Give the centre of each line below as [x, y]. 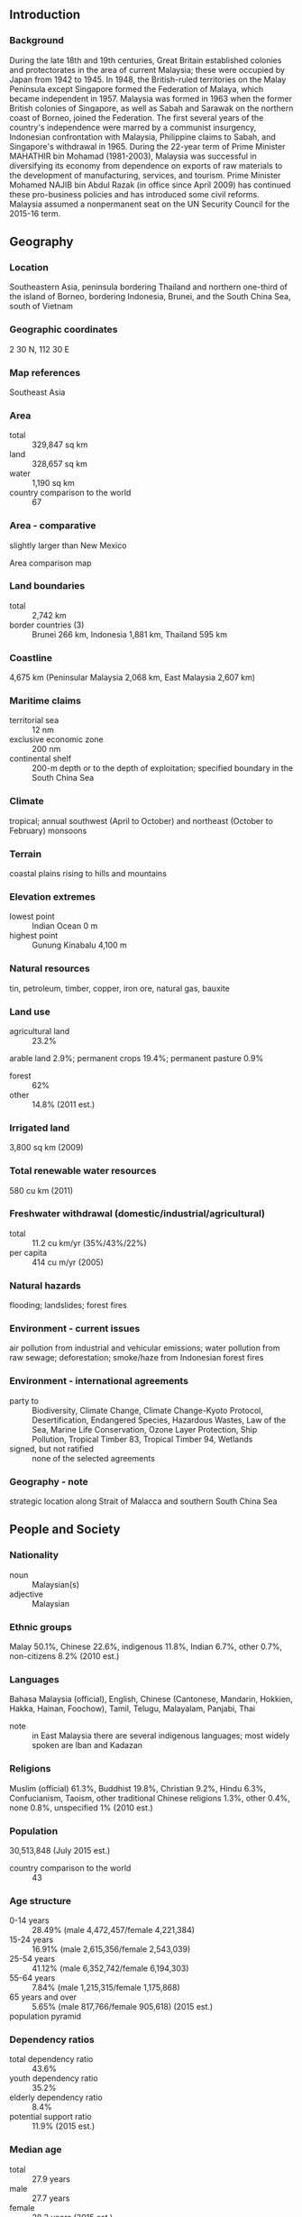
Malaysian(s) [55, 1584]
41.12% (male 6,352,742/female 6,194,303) [110, 1968]
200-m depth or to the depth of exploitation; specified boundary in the [163, 768]
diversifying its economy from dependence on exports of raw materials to [146, 165]
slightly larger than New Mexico [68, 545]
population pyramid [46, 2016]
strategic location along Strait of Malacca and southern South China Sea [143, 1501]
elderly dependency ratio [56, 2098]
